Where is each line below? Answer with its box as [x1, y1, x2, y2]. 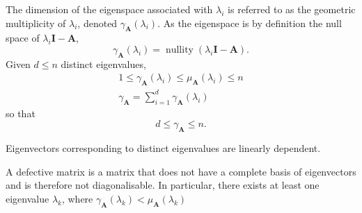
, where [61, 191, 93, 205]
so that [6, 105, 36, 120]
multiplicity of [6, 15, 66, 30]
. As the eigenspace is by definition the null [157, 15, 342, 30]
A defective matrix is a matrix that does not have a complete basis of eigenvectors [6, 164, 356, 178]
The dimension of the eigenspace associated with [6, 2, 213, 16]
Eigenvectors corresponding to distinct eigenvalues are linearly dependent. [6, 140, 321, 155]
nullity [165, 44, 194, 55]
